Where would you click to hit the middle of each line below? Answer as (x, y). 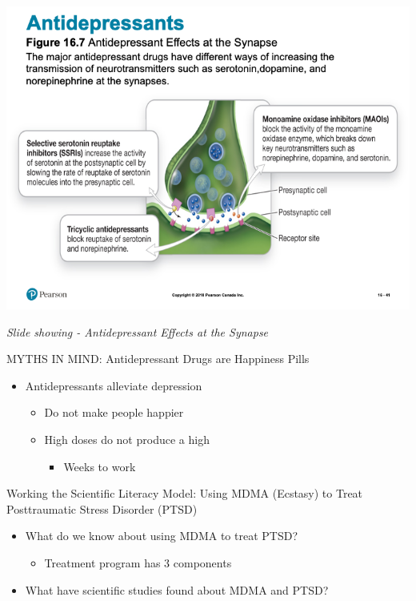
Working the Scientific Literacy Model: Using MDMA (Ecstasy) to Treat (185, 493)
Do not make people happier (114, 412)
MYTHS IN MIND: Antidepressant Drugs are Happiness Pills (158, 359)
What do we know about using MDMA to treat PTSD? (162, 536)
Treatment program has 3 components (138, 562)
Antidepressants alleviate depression (114, 385)
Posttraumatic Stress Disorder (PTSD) (102, 508)
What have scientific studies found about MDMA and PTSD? (177, 589)
